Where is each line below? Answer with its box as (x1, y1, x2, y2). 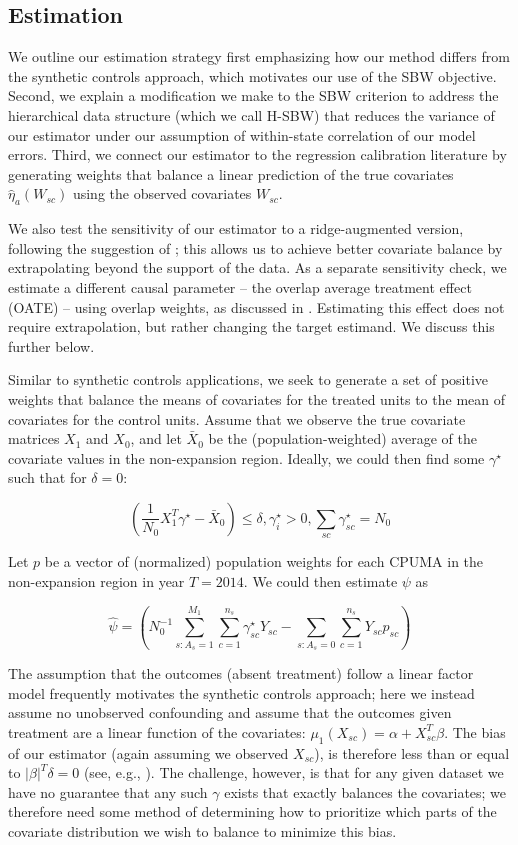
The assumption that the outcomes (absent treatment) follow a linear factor (8, 662, 474, 683)
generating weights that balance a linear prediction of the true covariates (8, 163, 454, 184)
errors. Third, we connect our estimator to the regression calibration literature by (8, 144, 507, 165)
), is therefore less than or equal (314, 742, 510, 763)
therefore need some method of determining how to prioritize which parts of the (8, 801, 497, 822)
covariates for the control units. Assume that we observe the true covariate (8, 408, 466, 429)
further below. (8, 335, 95, 356)
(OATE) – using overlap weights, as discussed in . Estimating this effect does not (8, 296, 505, 317)
